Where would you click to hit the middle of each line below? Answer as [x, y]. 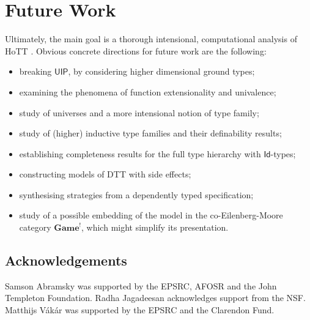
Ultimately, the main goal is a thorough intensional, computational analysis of [151, 39]
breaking [35, 71]
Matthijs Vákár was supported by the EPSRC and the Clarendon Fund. [140, 310]
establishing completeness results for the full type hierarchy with [140, 153]
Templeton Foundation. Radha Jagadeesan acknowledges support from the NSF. [155, 298]
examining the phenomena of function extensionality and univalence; [148, 91]
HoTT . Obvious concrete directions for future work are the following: [136, 50]
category [35, 227]
